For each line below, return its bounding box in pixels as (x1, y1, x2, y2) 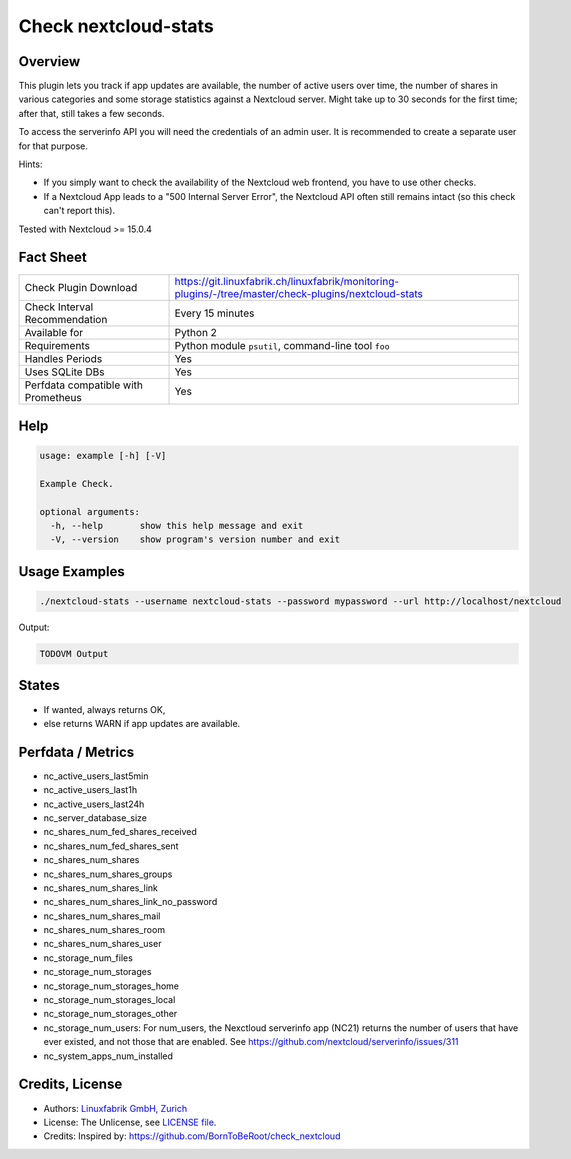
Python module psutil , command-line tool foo (174, 339, 390, 353)
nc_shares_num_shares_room (43, 924, 165, 936)
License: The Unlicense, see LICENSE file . (43, 1116, 217, 1128)
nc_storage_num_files (43, 951, 134, 964)
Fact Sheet (18, 249, 87, 266)
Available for (24, 326, 84, 340)
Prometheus (24, 391, 82, 405)
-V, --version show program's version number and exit (50, 534, 341, 545)
